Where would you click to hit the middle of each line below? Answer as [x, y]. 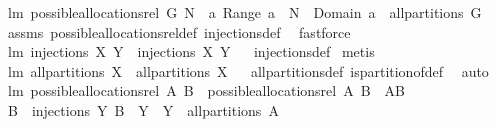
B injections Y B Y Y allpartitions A [143, 109]
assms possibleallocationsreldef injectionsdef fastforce [179, 31]
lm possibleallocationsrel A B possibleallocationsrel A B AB [206, 90]
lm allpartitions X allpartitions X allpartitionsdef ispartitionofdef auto [248, 70]
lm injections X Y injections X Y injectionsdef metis [191, 51]
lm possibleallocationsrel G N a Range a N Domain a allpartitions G [244, 12]
